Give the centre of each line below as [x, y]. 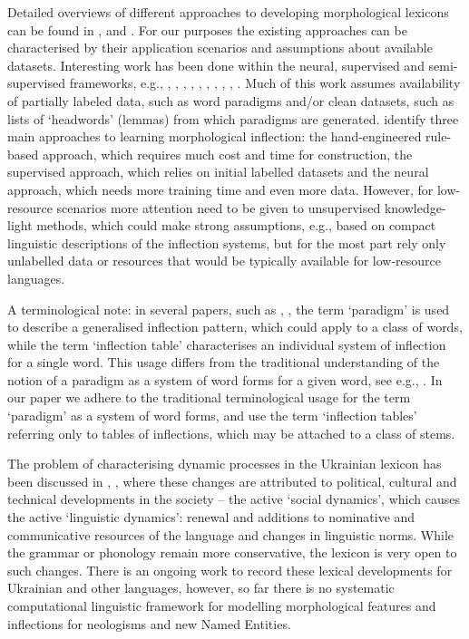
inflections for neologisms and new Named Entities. [149, 623]
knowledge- [415, 207]
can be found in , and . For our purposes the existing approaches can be [207, 29]
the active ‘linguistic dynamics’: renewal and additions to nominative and [211, 517]
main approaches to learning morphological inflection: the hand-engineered [215, 136]
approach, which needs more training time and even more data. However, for [220, 189]
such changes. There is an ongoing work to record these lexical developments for [230, 570]
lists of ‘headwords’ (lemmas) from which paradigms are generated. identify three [233, 118]
